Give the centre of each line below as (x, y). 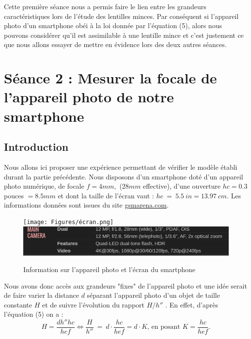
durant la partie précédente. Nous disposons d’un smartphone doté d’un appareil (124, 176)
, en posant (164, 327)
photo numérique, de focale (44, 186)
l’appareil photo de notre (89, 97)
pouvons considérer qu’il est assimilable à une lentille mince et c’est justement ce (124, 35)
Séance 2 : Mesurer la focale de (110, 78)
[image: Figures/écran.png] (69, 222)
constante (18, 304)
